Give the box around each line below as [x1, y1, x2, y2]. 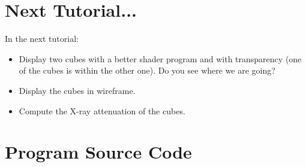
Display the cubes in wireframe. [19, 84, 136, 96]
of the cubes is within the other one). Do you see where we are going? [19, 64, 275, 77]
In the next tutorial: [5, 32, 79, 45]
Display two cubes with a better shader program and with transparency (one [19, 52, 302, 65]
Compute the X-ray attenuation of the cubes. [19, 104, 185, 117]
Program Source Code [5, 139, 192, 164]
